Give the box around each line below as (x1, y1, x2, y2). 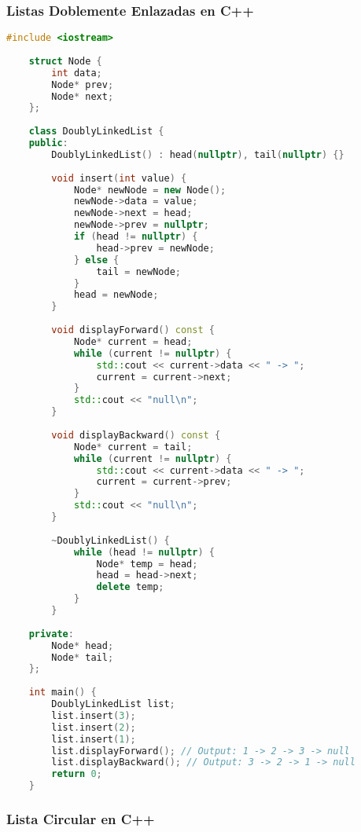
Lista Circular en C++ (6, 809, 155, 829)
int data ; (51, 67, 102, 79)
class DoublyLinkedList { (28, 126, 164, 137)
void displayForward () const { (51, 324, 215, 336)
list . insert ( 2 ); (51, 721, 136, 733)
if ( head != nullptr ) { (73, 231, 198, 243)
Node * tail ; (51, 651, 114, 663)
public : (28, 137, 68, 149)
